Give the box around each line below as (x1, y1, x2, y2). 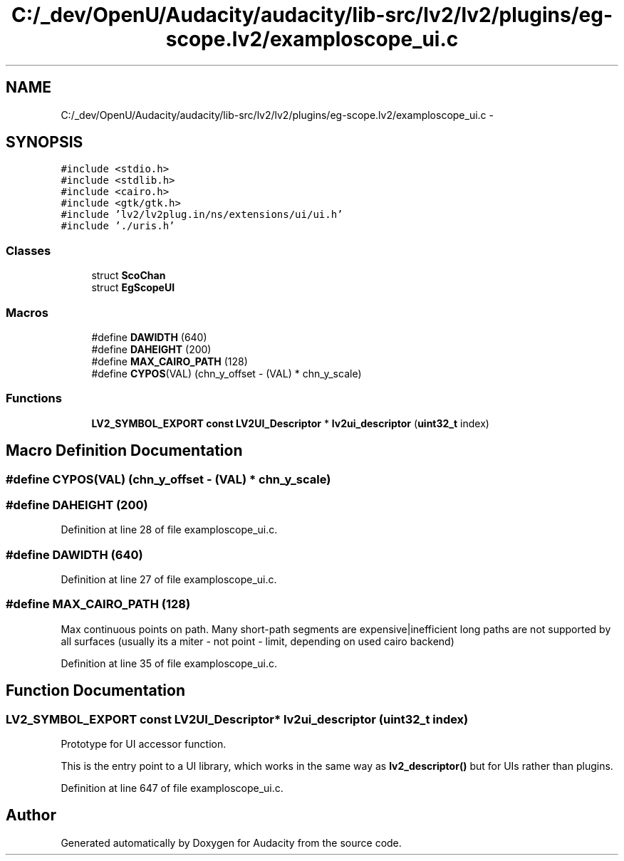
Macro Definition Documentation (6, 442, 243, 460)
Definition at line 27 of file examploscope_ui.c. (61, 573, 277, 586)
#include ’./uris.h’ (61, 220, 175, 232)
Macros (6, 305, 48, 320)
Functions (6, 391, 62, 406)
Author (6, 806, 56, 825)
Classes (6, 243, 51, 258)
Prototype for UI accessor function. (61, 738, 227, 750)
